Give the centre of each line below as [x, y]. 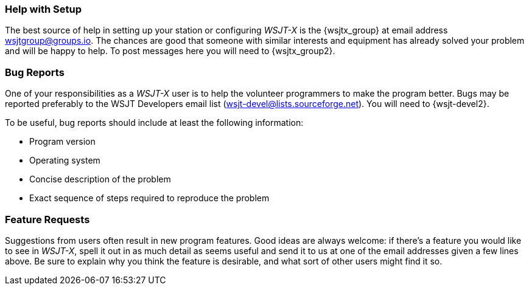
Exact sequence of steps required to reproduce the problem [149, 198]
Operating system [65, 161]
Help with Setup [43, 9]
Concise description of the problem [100, 179]
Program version [62, 142]
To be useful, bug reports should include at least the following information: [154, 123]
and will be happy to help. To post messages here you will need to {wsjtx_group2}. [170, 51]
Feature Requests [47, 219]
